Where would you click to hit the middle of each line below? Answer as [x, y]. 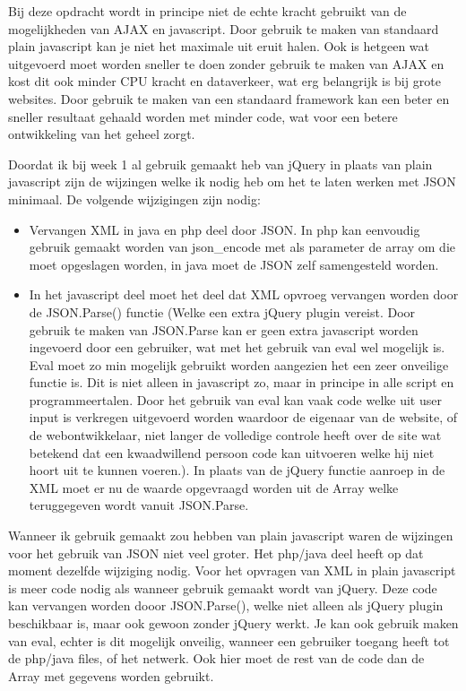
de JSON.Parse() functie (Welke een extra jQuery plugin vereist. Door [222, 311]
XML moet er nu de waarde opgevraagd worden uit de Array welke [214, 487]
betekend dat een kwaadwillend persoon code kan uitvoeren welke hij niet [232, 452]
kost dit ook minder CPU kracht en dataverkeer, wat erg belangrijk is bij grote [224, 81]
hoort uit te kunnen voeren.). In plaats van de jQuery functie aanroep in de [237, 470]
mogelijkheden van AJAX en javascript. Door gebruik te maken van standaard [224, 28]
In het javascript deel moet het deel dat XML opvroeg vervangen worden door [244, 294]
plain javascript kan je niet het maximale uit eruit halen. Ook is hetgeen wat [219, 46]
